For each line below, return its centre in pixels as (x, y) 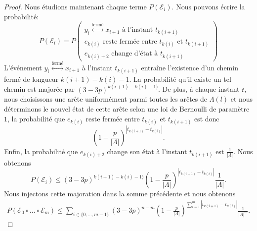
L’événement (23, 67)
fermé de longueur (31, 79)
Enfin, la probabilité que (41, 151)
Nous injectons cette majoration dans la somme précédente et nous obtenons (120, 194)
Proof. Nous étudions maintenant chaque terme (75, 6)
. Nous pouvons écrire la (208, 6)
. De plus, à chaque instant (199, 89)
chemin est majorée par (39, 89)
